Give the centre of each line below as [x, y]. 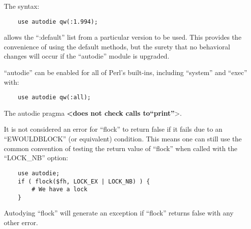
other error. [21, 222]
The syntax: [22, 6]
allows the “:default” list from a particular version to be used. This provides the [123, 37]
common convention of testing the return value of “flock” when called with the [121, 148]
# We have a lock [59, 190]
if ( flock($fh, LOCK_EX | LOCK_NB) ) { [84, 181]
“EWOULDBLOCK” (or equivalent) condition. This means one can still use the [123, 139]
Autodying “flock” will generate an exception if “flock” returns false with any [119, 213]
